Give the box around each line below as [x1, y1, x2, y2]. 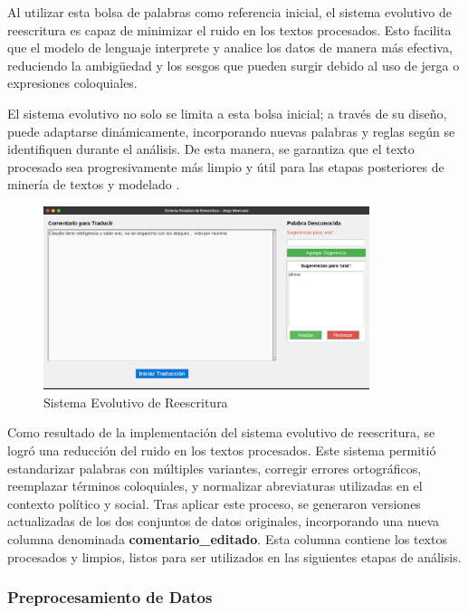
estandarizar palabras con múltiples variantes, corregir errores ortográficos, [7, 458, 422, 477]
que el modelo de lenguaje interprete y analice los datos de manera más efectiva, [7, 38, 453, 57]
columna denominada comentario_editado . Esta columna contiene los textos [7, 530, 447, 549]
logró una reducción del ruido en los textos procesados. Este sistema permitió [7, 441, 436, 460]
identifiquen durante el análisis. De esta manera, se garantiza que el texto [7, 139, 415, 158]
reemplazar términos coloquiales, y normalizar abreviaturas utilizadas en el [7, 476, 423, 495]
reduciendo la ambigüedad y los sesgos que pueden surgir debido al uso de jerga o [7, 55, 460, 74]
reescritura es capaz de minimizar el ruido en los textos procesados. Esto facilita [7, 20, 452, 39]
